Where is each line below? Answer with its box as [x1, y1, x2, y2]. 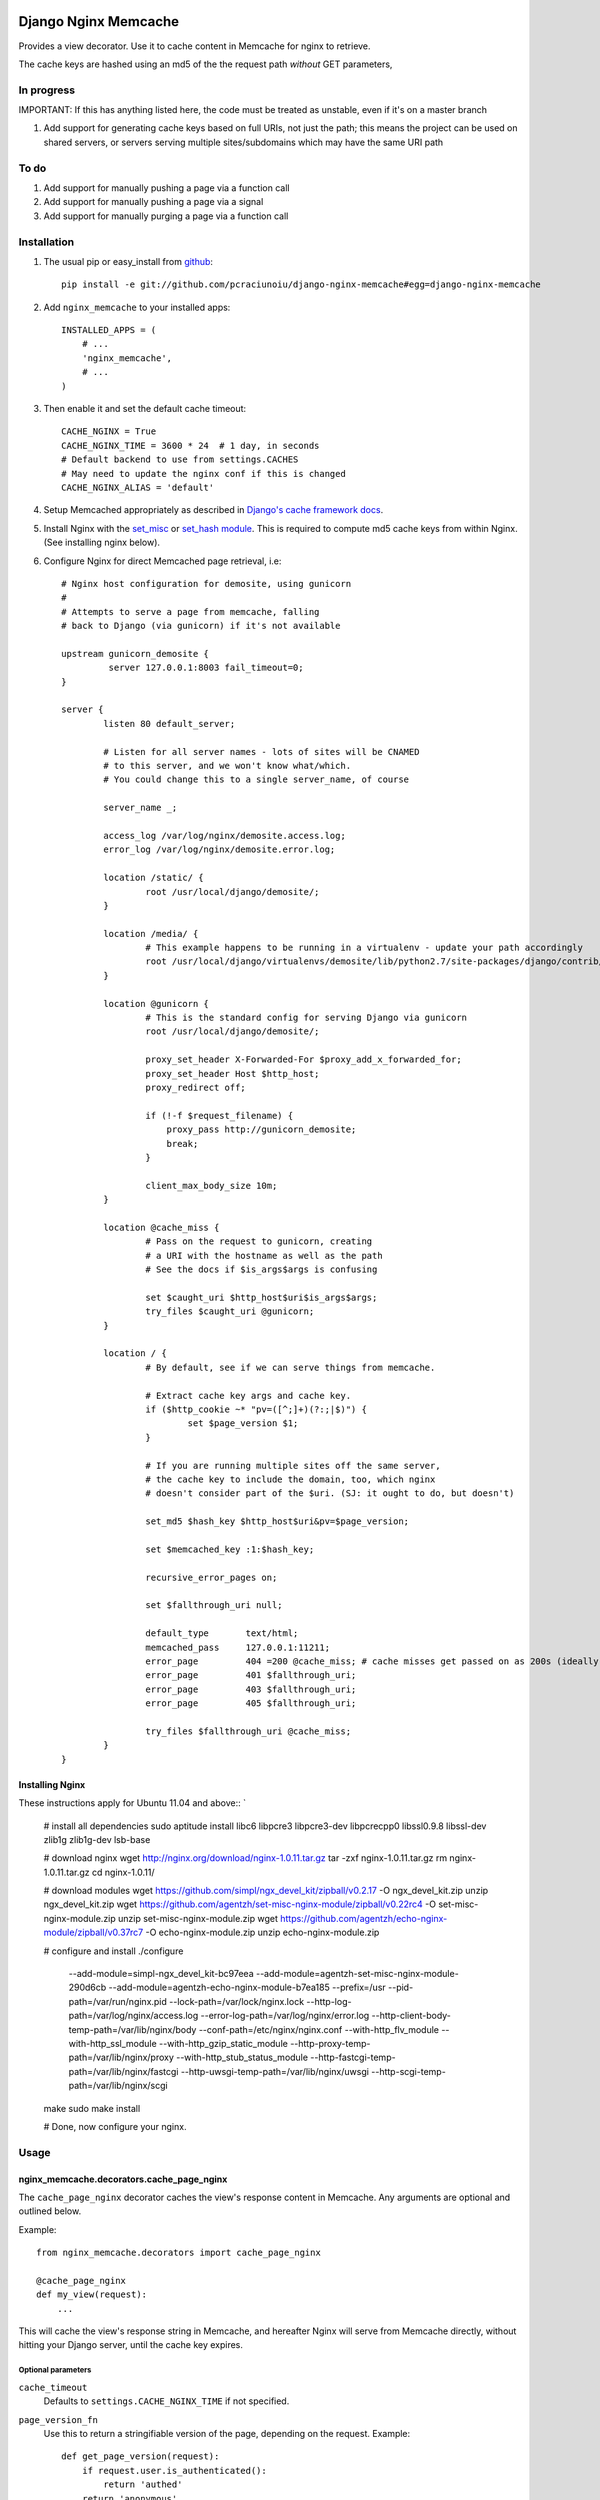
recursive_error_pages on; [145, 1571, 278, 1583]
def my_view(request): [36, 2289, 148, 2300]
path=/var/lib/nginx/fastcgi [68, 2065, 179, 2077]
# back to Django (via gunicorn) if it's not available [61, 620, 341, 632]
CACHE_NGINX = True [61, 426, 157, 437]
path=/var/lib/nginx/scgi [68, 2080, 169, 2092]
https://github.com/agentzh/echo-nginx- [280, 1912, 448, 1924]
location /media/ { [103, 928, 199, 939]
